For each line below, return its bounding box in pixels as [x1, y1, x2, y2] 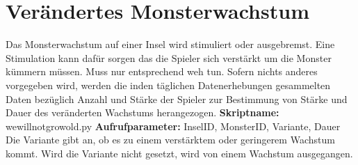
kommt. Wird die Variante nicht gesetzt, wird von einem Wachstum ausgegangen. [6, 146, 353, 160]
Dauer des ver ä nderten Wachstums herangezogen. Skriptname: [6, 105, 279, 120]
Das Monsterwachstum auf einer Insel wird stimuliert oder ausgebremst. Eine [6, 37, 335, 52]
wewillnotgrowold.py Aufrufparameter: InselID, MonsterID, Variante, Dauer [6, 118, 341, 133]
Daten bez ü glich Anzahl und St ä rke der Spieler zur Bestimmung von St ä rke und [6, 91, 348, 106]
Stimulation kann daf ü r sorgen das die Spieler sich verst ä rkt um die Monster [6, 50, 332, 65]
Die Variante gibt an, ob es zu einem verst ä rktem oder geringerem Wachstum [6, 132, 335, 147]
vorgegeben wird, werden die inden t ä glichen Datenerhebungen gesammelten [6, 77, 331, 92]
